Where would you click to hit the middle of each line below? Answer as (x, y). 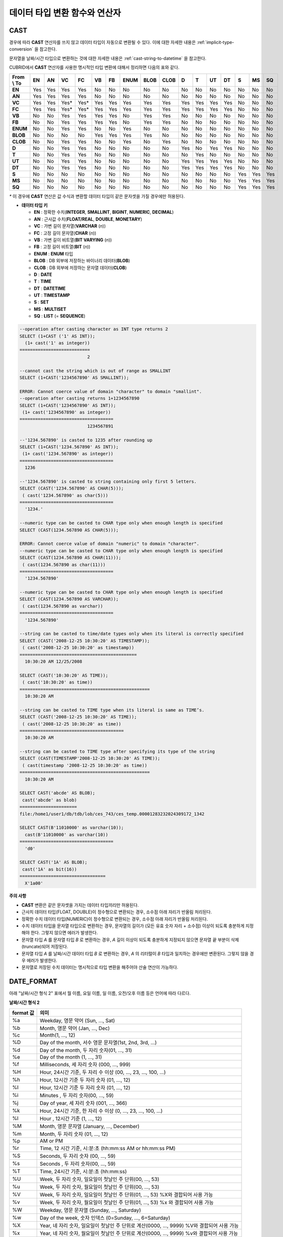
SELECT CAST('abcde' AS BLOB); (58, 793)
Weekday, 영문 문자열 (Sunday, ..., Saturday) (90, 1210)
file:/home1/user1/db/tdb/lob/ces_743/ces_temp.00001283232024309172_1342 (112, 814)
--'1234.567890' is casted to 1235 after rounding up (86, 440)
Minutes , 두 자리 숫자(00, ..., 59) (77, 1095)
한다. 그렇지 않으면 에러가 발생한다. (64, 933)
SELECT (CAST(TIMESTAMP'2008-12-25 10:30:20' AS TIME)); (90, 759)
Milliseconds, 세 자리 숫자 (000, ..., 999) (85, 1065)
